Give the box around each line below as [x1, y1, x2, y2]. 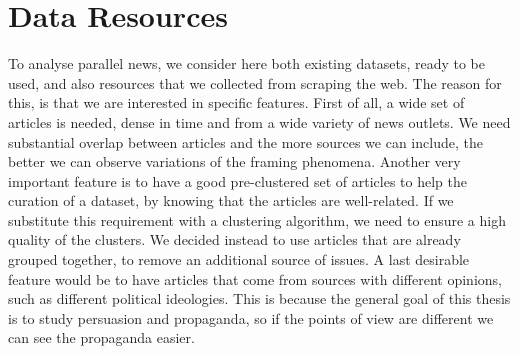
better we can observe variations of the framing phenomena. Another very [8, 151, 461, 172]
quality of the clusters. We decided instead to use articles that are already [8, 229, 461, 250]
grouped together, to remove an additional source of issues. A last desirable [8, 249, 470, 270]
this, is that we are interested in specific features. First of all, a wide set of [8, 92, 465, 113]
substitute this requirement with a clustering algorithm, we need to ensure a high [8, 209, 506, 230]
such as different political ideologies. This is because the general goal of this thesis [8, 288, 511, 309]
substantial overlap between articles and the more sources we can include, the [8, 131, 483, 152]
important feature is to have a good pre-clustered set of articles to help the [8, 170, 467, 191]
